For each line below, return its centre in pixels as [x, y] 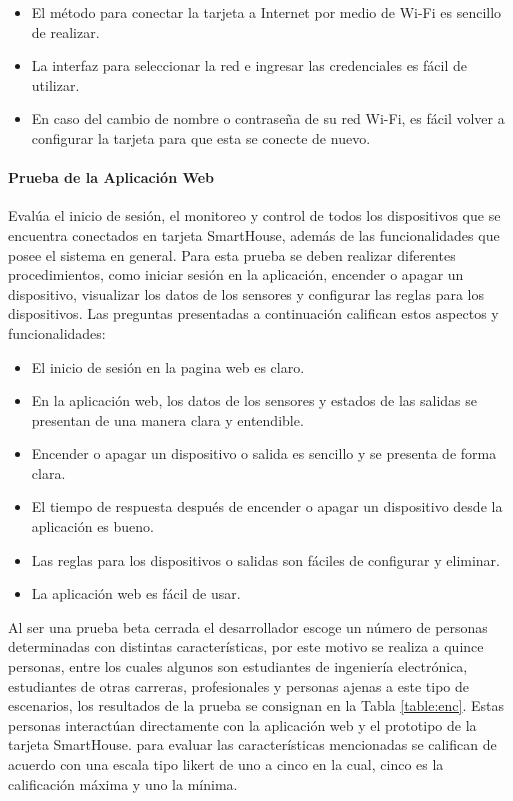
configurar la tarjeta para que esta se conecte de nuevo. [201, 137]
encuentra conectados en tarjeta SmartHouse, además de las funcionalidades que [254, 234]
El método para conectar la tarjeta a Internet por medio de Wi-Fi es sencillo [266, 12]
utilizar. [55, 84]
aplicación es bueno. [92, 526]
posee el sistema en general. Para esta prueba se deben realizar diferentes [232, 254]
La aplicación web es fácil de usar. [136, 593]
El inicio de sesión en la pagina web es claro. [168, 366]
